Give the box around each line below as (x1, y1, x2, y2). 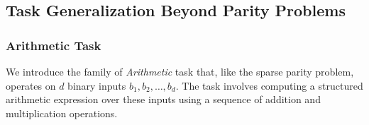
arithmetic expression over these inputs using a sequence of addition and (6, 92, 321, 107)
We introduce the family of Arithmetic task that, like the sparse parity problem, (6, 64, 354, 78)
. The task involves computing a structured (175, 78, 363, 93)
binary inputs (67, 78, 126, 93)
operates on (6, 78, 56, 93)
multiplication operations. (6, 105, 118, 120)
